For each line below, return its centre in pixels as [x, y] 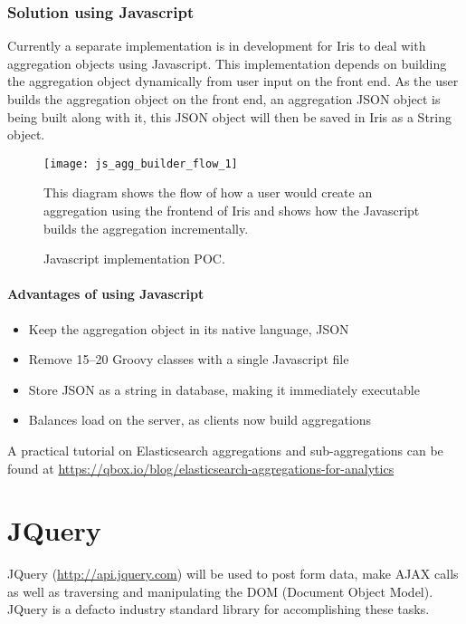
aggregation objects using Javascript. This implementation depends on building [227, 63]
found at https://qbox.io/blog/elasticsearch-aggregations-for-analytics [201, 468]
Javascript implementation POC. [134, 259]
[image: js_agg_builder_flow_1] [141, 163]
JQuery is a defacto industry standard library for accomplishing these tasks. [219, 609]
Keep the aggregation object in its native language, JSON [189, 328]
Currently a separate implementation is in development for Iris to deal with [217, 46]
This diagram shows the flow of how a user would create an [208, 192]
